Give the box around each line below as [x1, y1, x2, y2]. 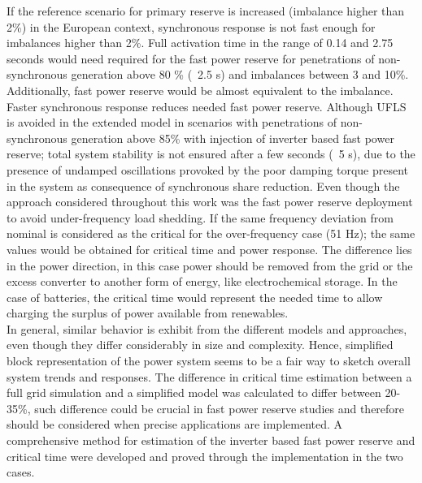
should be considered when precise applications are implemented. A [7, 416, 343, 433]
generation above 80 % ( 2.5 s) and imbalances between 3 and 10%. [71, 66, 409, 83]
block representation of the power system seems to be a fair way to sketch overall [7, 352, 411, 369]
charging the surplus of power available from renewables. [7, 304, 289, 321]
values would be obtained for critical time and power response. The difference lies [7, 240, 412, 257]
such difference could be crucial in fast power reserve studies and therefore [34, 399, 405, 416]
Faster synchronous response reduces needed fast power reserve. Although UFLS [7, 97, 407, 114]
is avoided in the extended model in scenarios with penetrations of [7, 114, 337, 131]
